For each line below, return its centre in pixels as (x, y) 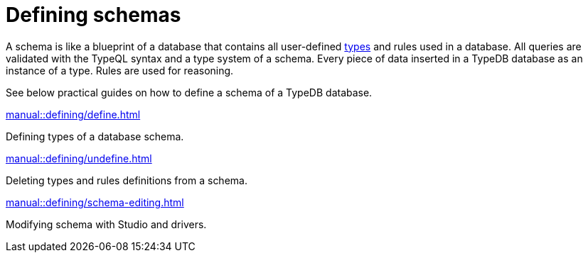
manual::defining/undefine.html (79, 158)
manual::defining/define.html (73, 114)
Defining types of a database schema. (95, 136)
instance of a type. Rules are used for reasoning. (120, 70)
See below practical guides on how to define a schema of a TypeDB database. (189, 92)
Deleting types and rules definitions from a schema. (127, 180)
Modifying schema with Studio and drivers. (106, 224)
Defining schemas (93, 15)
